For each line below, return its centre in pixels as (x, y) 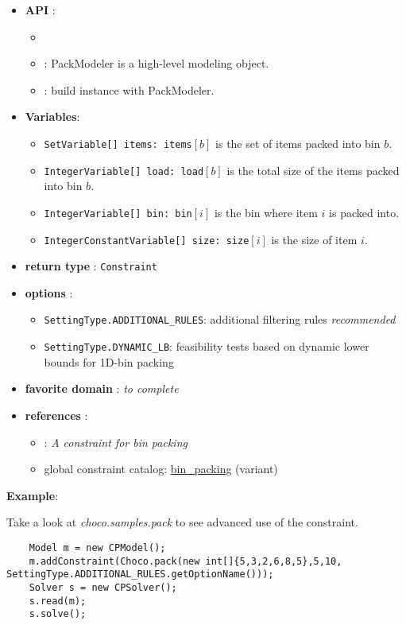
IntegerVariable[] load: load (124, 171)
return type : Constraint (91, 266)
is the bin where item (266, 212)
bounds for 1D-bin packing (109, 361)
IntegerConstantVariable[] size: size (147, 241)
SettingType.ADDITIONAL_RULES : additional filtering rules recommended (220, 319)
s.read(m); (58, 601)
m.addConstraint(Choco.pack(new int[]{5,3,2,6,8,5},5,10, (186, 561)
